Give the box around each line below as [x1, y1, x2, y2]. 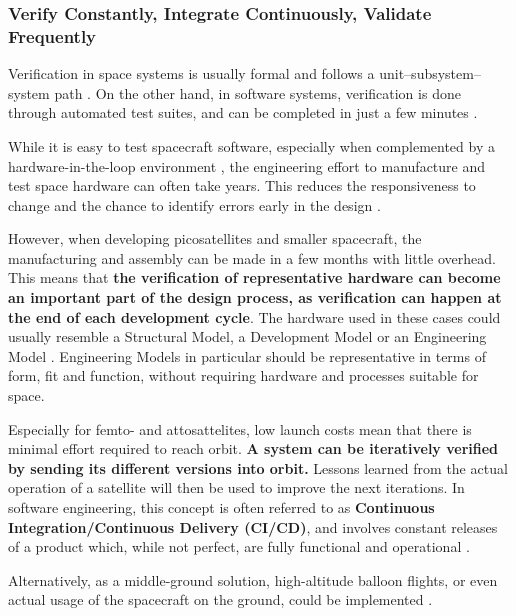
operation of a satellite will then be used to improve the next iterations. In [8, 477, 465, 498]
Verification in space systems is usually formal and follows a [8, 63, 375, 84]
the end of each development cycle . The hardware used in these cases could [8, 306, 501, 327]
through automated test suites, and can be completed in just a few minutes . [8, 102, 478, 123]
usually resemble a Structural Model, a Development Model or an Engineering [8, 326, 487, 347]
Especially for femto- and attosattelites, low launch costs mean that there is [8, 418, 472, 439]
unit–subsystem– [379, 63, 481, 84]
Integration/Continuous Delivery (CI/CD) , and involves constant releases [8, 516, 498, 537]
